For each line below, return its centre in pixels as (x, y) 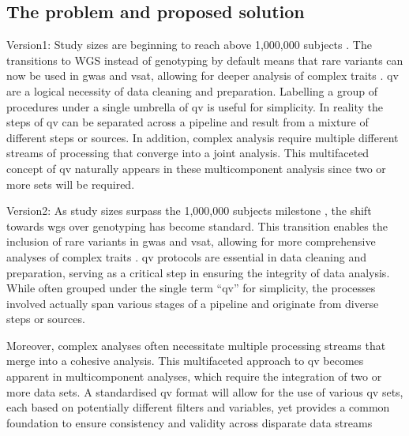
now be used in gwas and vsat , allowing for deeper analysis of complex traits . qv (203, 75)
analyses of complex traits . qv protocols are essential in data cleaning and (186, 256)
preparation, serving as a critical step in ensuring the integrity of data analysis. (198, 272)
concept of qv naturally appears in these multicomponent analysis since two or (196, 168)
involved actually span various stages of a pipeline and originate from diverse (193, 303)
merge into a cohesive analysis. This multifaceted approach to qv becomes (185, 361)
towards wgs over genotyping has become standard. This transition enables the (197, 226)
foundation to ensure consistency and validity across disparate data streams (189, 422)
